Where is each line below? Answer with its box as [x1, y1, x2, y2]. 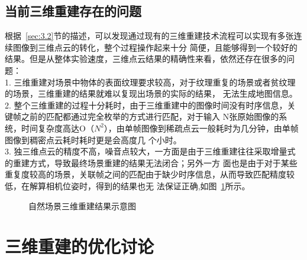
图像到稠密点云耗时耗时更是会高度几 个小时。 [5, 133, 182, 146]
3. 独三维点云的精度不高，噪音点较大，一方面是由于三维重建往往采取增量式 [5, 145, 296, 157]
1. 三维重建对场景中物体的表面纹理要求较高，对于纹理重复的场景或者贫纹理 [5, 75, 296, 88]
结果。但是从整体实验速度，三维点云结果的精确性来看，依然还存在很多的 [5, 52, 286, 65]
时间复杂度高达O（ [21, 121, 94, 134]
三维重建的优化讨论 [5, 234, 154, 258]
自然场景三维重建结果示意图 [28, 199, 136, 212]
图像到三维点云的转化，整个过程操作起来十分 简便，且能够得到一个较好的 [12, 41, 298, 53]
